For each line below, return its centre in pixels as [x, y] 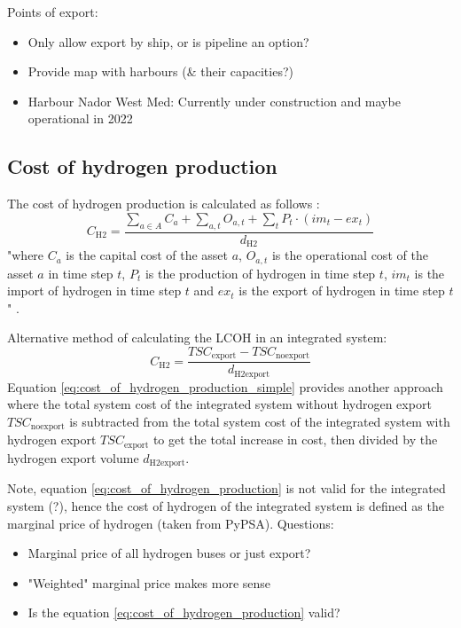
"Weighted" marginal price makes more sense [149, 582]
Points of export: [53, 12]
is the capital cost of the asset [147, 255]
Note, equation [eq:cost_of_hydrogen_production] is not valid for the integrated [227, 488]
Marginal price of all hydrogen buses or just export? [169, 553]
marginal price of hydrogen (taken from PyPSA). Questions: [171, 523]
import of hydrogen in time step [94, 290]
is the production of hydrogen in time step [260, 273]
